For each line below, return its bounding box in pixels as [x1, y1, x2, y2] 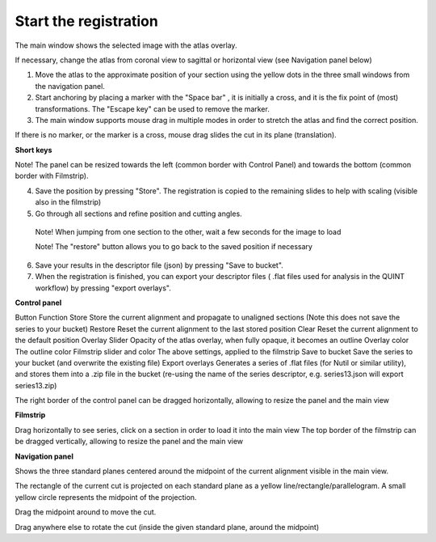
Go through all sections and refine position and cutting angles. [35, 209, 242, 218]
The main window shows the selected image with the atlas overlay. [15, 40, 237, 50]
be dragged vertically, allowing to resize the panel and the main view [15, 437, 244, 447]
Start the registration [15, 12, 159, 30]
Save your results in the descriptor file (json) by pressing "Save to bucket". [35, 260, 284, 270]
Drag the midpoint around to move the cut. [15, 507, 157, 517]
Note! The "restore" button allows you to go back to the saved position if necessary [35, 242, 312, 252]
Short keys [15, 145, 52, 155]
